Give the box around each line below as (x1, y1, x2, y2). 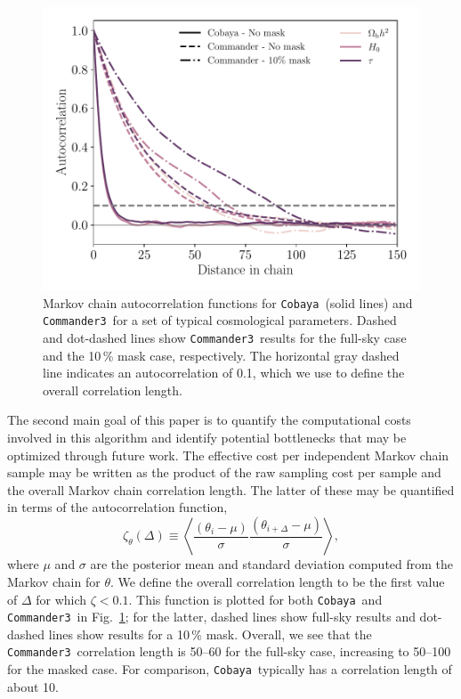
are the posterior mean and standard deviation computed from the (90, 555, 454, 573)
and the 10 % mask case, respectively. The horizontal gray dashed (43, 345, 400, 364)
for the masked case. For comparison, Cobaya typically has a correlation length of (7, 660, 452, 679)
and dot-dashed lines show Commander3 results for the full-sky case (43, 328, 407, 346)
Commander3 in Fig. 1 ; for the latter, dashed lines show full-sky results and (7, 607, 416, 626)
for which (36, 589, 87, 608)
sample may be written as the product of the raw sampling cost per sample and (7, 463, 441, 482)
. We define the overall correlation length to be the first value (109, 572, 445, 590)
